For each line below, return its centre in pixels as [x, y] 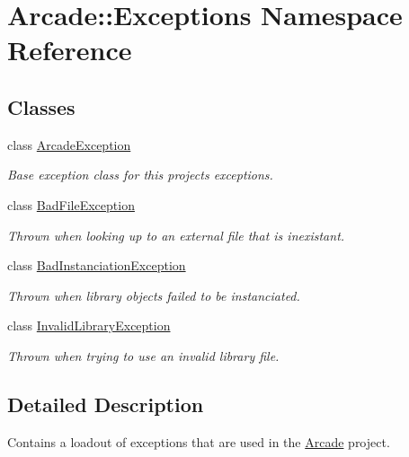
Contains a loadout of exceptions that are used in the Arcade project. [199, 441]
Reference [70, 50]
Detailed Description [106, 404]
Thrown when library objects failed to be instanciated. [154, 295]
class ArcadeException [69, 144]
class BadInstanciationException [97, 265]
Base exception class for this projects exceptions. [140, 175]
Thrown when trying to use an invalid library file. [143, 355]
